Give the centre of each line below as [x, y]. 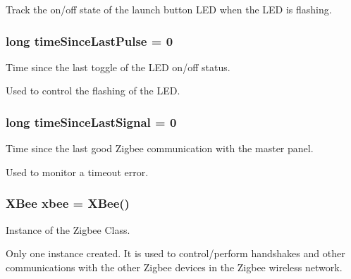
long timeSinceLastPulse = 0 [90, 41]
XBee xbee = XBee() [68, 203]
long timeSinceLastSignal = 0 [91, 122]
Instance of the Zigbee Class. [68, 229]
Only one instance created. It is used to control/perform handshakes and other [175, 253]
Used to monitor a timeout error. [77, 172]
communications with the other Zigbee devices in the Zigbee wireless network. [174, 267]
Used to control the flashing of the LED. [93, 91]
